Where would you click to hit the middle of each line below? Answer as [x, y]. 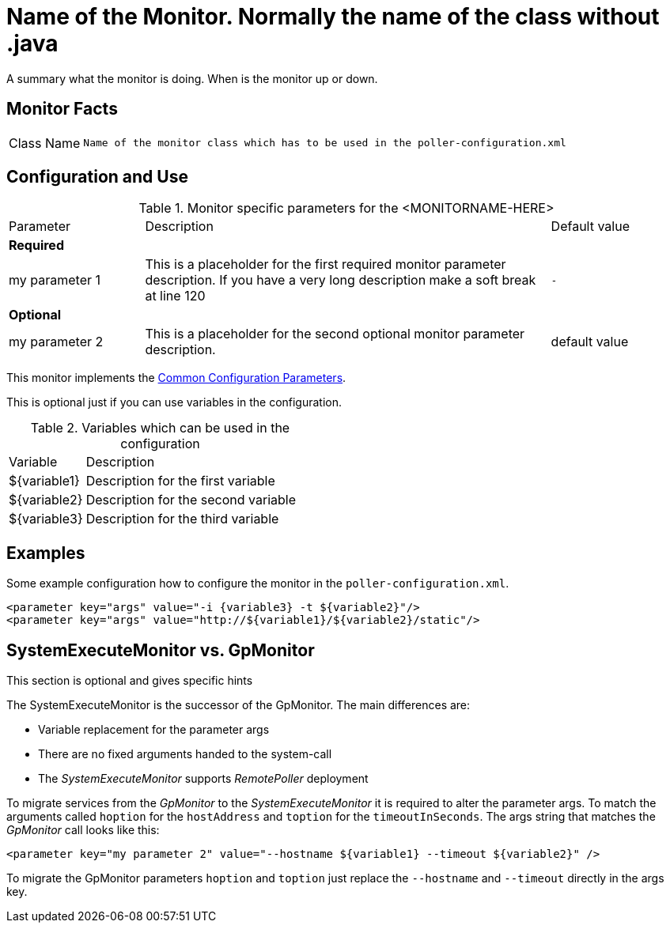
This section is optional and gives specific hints [130, 681]
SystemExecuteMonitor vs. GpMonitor [161, 650]
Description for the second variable [191, 500]
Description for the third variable [182, 519]
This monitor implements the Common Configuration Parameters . [176, 378]
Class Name [45, 143]
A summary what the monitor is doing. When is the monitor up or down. [192, 78]
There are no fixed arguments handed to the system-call [185, 754]
